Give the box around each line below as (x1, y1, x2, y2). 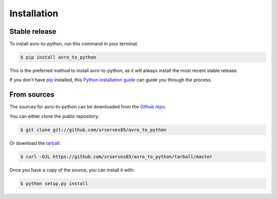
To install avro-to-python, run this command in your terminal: (9, 41, 138, 47)
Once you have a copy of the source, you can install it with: (9, 167, 135, 173)
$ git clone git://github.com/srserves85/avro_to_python (20, 127, 167, 132)
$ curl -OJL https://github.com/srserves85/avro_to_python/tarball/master (20, 153, 213, 160)
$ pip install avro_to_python (20, 54, 96, 60)
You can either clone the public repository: (9, 113, 100, 119)
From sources (9, 90, 55, 99)
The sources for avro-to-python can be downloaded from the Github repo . (9, 104, 167, 110)
